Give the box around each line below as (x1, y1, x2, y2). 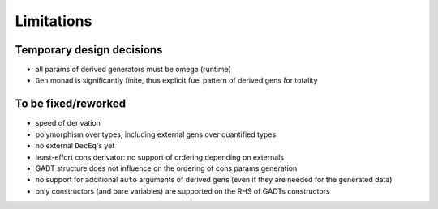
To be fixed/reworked (15, 97, 126, 111)
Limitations (15, 12, 92, 30)
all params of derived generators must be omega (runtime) (35, 65, 231, 75)
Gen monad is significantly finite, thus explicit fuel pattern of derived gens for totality (35, 75, 318, 85)
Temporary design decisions (15, 43, 163, 57)
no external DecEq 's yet (35, 141, 115, 151)
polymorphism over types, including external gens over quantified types (35, 130, 277, 139)
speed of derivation (35, 118, 101, 128)
